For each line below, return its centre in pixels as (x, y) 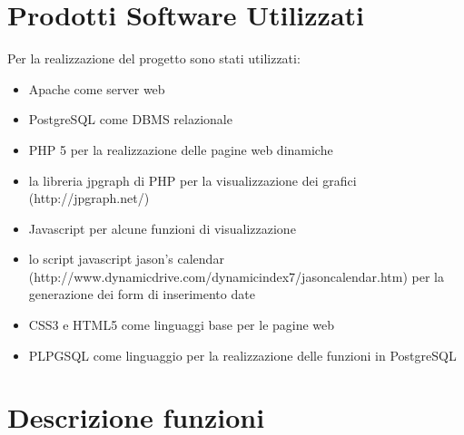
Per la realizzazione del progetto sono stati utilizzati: (154, 58)
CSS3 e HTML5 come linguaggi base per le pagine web (182, 325)
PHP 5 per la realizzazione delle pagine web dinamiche (181, 149)
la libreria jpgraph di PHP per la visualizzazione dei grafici (193, 180)
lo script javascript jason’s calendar (126, 259)
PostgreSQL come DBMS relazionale (130, 119)
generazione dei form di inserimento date (142, 294)
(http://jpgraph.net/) (89, 198)
